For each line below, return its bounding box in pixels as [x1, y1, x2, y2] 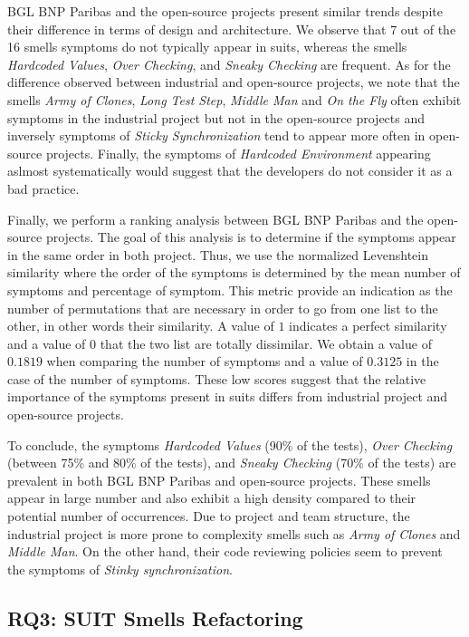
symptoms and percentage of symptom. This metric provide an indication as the [7, 280, 453, 299]
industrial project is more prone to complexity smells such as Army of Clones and [7, 524, 461, 543]
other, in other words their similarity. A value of [7, 316, 274, 335]
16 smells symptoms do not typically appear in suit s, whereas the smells [7, 37, 407, 56]
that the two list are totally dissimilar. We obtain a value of [100, 333, 432, 352]
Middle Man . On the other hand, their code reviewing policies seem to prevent [7, 542, 443, 561]
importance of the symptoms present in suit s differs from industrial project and [7, 387, 448, 406]
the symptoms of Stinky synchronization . [7, 559, 233, 578]
